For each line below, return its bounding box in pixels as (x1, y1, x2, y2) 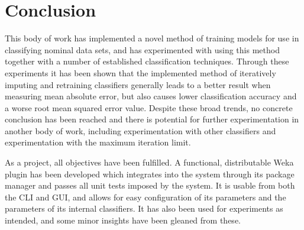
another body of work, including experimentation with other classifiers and (5, 124, 276, 137)
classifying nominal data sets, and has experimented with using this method (5, 43, 280, 56)
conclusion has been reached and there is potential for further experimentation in (5, 113, 299, 125)
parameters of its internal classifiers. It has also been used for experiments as (5, 202, 283, 215)
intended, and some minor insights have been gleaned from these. (5, 214, 241, 226)
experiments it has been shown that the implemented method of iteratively (5, 66, 276, 79)
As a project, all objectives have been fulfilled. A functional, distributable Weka (5, 156, 294, 169)
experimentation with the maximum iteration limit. (5, 136, 191, 148)
